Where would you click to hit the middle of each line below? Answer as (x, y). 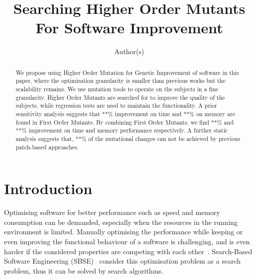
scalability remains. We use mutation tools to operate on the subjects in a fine (117, 89)
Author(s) (129, 51)
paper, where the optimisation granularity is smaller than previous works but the (121, 81)
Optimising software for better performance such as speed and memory (112, 212)
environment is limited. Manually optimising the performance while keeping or (124, 232)
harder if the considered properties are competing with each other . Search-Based (128, 251)
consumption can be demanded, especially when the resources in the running (121, 222)
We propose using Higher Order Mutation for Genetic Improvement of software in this (127, 72)
